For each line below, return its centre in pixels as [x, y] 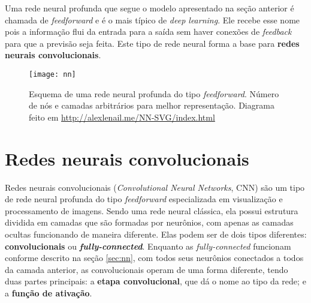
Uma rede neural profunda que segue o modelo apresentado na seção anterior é [150, 8]
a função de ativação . [49, 292]
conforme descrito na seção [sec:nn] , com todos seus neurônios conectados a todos [154, 258]
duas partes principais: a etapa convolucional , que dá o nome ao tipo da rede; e [155, 281]
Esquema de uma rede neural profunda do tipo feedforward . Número [154, 93]
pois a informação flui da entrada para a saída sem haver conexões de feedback [148, 31]
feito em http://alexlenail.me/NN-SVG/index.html [122, 117]
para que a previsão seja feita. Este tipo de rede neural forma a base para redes [152, 43]
